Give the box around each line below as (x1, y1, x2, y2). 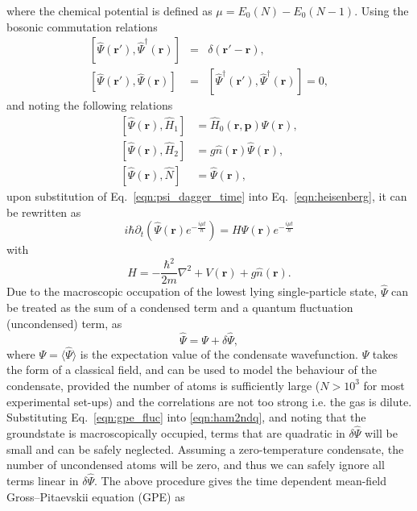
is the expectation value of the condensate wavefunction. (80, 345, 358, 362)
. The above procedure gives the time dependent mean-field (94, 472, 387, 488)
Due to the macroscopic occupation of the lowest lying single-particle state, (6, 283, 378, 300)
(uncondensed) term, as (6, 314, 122, 331)
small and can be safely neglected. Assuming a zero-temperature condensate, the (6, 440, 404, 457)
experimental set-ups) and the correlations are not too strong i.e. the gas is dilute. (6, 393, 412, 409)
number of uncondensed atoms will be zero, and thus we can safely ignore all (6, 456, 385, 473)
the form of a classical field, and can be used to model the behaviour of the (6, 361, 377, 378)
